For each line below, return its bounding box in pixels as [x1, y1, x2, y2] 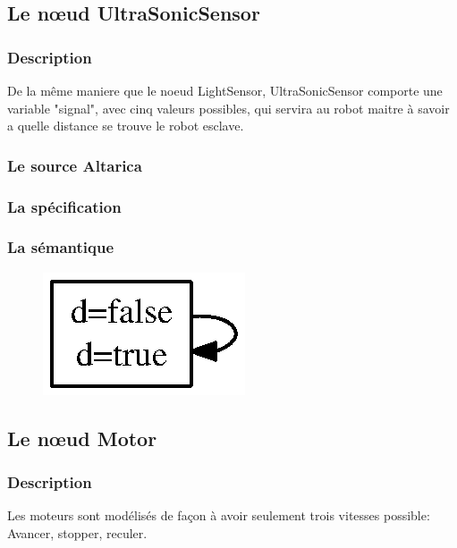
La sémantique [7, 236, 114, 258]
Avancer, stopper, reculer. [7, 523, 148, 542]
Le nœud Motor [7, 424, 157, 451]
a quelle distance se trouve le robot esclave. [7, 116, 244, 135]
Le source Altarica [7, 154, 142, 176]
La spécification [7, 195, 122, 217]
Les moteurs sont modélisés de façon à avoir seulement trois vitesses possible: [7, 506, 430, 525]
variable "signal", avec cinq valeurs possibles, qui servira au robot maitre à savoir [7, 98, 450, 117]
